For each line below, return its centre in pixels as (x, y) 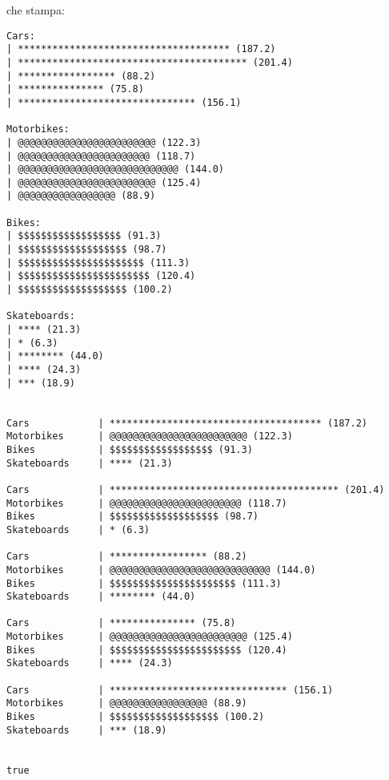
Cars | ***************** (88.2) (127, 557)
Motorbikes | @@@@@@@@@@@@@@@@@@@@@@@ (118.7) (147, 503)
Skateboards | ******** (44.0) (101, 597)
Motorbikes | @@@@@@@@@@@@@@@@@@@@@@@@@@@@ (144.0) (161, 570)
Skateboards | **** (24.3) (90, 663)
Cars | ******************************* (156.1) (170, 690)
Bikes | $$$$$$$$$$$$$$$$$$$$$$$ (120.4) (147, 650)
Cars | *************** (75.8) (121, 623)
